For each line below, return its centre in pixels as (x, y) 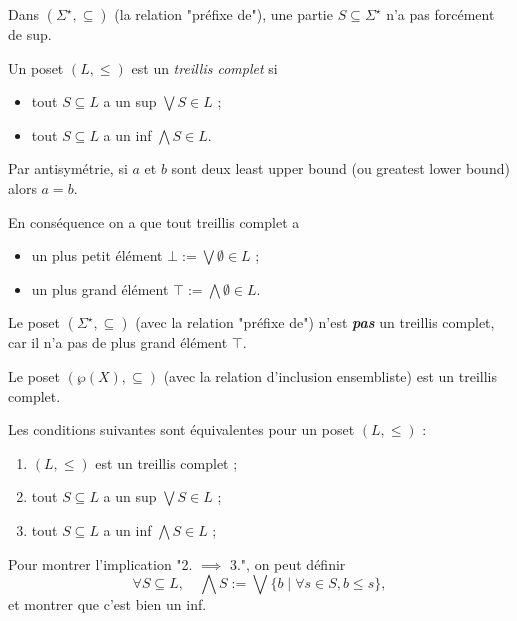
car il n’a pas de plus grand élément (118, 342)
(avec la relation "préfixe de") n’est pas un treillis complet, (315, 322)
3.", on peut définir (287, 563)
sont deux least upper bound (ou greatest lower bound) (340, 168)
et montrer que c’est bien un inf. (107, 604)
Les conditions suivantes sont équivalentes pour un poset (181, 429)
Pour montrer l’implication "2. (100, 563)
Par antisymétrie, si (68, 168)
